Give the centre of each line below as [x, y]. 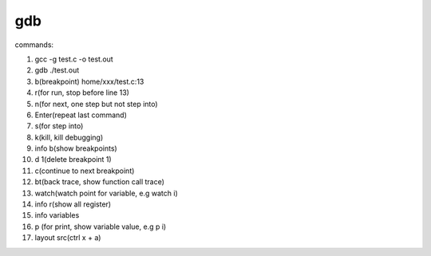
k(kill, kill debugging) [69, 137]
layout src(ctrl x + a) [68, 238]
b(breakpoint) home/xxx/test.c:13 [89, 81]
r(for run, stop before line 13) [82, 93]
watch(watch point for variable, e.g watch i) [107, 193]
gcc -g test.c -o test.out [74, 59]
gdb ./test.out [57, 70]
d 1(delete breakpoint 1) [73, 160]
